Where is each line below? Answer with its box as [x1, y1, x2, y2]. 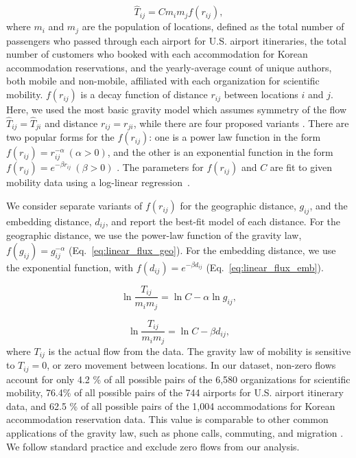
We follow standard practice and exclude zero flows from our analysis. [6, 439, 300, 453]
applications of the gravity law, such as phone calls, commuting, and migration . [6, 426, 344, 440]
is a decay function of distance [80, 87, 208, 102]
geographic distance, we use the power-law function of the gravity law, [6, 228, 302, 242]
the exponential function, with [6, 260, 134, 274]
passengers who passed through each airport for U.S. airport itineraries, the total [6, 33, 346, 47]
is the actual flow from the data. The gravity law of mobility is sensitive [48, 343, 351, 358]
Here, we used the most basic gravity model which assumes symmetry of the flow [6, 102, 347, 117]
